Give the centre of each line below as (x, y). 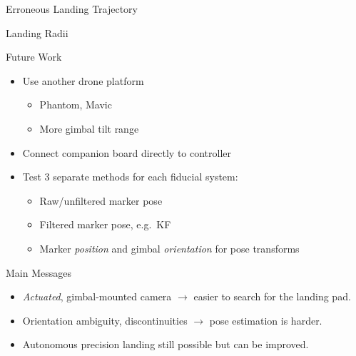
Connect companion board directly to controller (127, 152)
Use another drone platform (83, 80)
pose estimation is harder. (266, 320)
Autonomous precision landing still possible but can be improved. (166, 344)
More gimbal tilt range (89, 128)
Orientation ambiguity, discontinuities (105, 320)
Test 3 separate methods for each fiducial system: (130, 177)
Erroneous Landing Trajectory (72, 9)
